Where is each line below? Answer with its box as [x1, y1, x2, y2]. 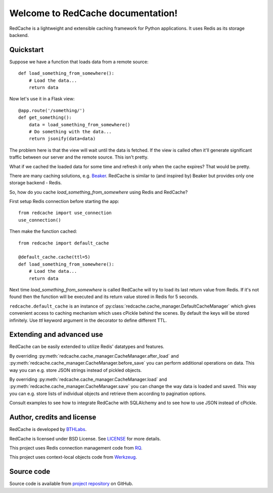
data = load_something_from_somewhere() [28, 122, 131, 127]
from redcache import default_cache [18, 240, 109, 246]
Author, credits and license [9, 413, 97, 422]
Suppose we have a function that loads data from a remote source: [9, 59, 149, 65]
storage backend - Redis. [9, 180, 62, 186]
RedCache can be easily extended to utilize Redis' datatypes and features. [9, 343, 164, 350]
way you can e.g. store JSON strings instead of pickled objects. [9, 367, 142, 373]
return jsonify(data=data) [28, 136, 96, 141]
